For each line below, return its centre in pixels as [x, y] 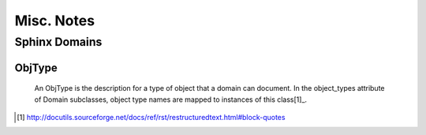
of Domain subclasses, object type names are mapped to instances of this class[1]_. [171, 99]
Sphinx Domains [58, 42]
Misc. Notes [54, 21]
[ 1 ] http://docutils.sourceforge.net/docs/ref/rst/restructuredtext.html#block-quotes [151, 117]
